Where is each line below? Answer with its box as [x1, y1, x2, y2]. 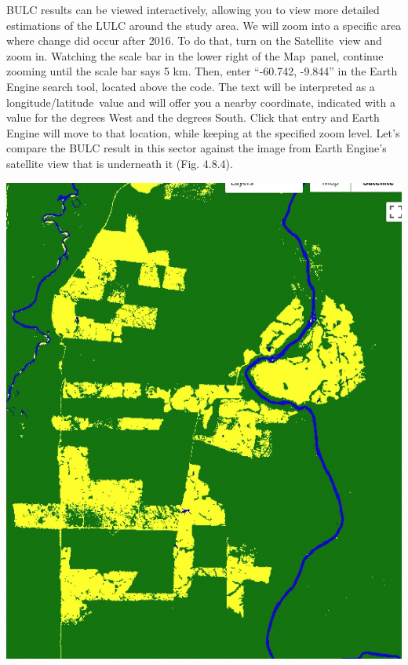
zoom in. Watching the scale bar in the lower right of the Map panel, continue [6, 47, 384, 64]
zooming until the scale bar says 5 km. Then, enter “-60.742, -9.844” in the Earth [6, 63, 398, 79]
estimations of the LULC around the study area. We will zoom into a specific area [6, 16, 402, 33]
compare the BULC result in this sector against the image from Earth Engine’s [6, 140, 387, 156]
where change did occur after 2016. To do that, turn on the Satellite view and [6, 32, 382, 49]
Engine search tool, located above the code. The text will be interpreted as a [6, 78, 375, 94]
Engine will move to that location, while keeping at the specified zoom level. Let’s [6, 124, 400, 141]
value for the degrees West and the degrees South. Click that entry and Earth [6, 109, 380, 126]
